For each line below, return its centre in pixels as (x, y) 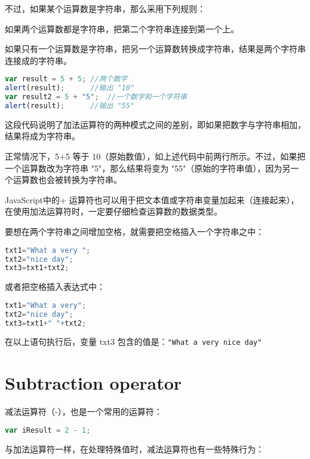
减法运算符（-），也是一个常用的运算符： (84, 411)
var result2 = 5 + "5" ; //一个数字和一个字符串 (96, 97)
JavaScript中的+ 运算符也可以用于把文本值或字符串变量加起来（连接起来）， (152, 199)
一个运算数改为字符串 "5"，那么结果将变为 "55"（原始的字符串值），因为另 (148, 168)
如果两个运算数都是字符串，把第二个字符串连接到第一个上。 (122, 28)
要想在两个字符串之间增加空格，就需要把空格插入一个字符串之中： (134, 232)
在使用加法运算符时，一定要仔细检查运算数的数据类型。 (113, 211)
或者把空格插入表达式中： (55, 287)
